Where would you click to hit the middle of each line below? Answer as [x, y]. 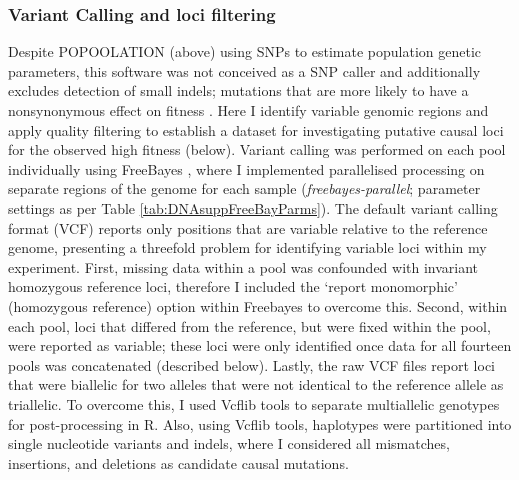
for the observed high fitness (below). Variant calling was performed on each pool [257, 149]
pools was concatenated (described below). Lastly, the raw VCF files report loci [252, 364]
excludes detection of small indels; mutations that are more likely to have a [238, 90]
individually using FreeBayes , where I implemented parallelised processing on [246, 168]
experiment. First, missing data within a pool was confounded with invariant [243, 266]
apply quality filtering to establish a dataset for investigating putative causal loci [256, 129]
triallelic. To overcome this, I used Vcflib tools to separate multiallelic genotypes [254, 403]
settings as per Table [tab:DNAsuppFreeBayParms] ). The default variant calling [253, 207]
